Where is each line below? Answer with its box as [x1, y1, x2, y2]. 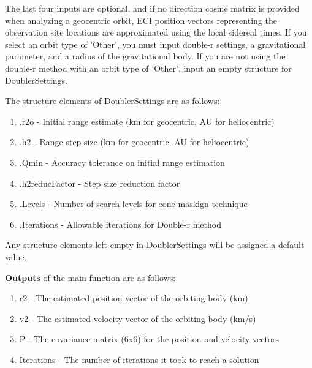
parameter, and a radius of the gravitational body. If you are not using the [5, 50, 286, 62]
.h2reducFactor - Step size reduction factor [19, 176, 180, 189]
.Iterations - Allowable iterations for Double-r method [19, 217, 221, 230]
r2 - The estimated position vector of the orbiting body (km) [19, 291, 248, 304]
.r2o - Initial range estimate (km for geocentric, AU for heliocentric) [19, 115, 275, 127]
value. [5, 250, 27, 263]
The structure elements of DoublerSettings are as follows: [5, 94, 220, 107]
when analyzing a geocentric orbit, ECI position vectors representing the [5, 13, 277, 26]
